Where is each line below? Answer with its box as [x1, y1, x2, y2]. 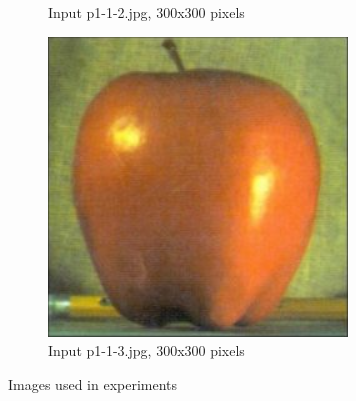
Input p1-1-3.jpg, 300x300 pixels [48, 340, 245, 361]
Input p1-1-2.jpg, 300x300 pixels [48, 2, 245, 22]
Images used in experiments [8, 373, 178, 394]
